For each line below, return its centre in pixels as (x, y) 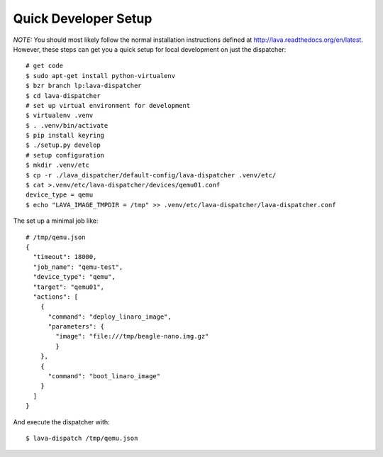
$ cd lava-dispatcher (63, 95)
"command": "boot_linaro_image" (104, 376)
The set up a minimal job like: (56, 221)
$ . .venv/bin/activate (67, 125)
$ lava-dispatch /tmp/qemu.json (82, 438)
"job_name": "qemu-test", (78, 267)
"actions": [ (56, 297)
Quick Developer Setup (83, 18)
